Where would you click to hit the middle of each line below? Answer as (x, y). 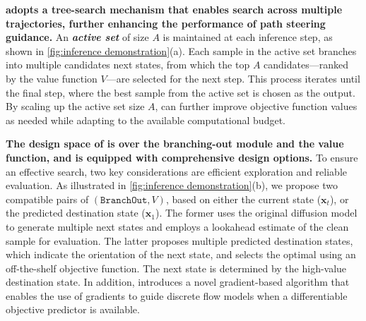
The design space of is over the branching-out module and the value (175, 144)
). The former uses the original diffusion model (256, 213)
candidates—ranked (306, 65)
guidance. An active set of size (77, 37)
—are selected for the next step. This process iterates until (233, 78)
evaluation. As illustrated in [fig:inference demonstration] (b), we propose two (172, 185)
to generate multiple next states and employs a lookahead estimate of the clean (177, 226)
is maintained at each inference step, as (248, 37)
